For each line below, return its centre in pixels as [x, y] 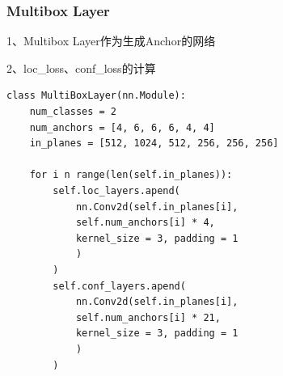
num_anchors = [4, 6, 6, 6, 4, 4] [122, 127]
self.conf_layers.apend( [119, 286]
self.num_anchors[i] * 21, [148, 317]
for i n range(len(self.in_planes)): [131, 175]
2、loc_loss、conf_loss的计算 [81, 68]
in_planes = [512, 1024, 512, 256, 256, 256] [154, 144]
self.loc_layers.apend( [116, 190]
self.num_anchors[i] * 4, [145, 223]
